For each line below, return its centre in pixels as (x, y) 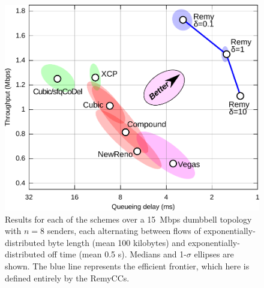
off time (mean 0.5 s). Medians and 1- (117, 254)
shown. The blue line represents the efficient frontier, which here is (127, 266)
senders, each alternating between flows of (124, 231)
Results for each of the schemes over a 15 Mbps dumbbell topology (128, 219)
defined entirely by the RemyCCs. (67, 277)
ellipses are (214, 254)
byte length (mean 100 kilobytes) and (116, 242)
